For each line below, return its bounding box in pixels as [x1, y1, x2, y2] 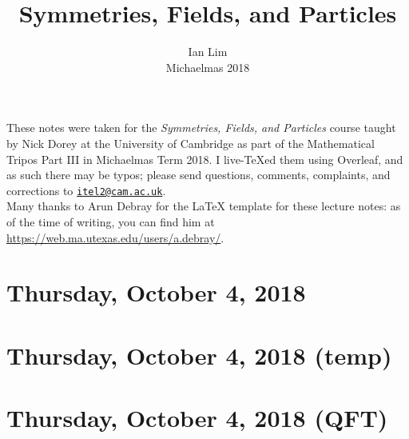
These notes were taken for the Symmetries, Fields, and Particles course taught [6, 119, 396, 136]
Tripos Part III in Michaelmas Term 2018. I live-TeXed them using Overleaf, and [6, 150, 403, 167]
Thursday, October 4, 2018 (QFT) [6, 401, 388, 434]
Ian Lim [188, 43, 228, 60]
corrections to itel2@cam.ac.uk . [6, 182, 166, 198]
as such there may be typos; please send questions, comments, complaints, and [6, 166, 391, 183]
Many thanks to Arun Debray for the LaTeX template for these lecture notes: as [6, 198, 401, 214]
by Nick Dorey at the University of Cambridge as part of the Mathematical [6, 134, 375, 151]
